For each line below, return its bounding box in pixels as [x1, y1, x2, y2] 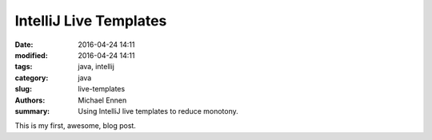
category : [14, 72, 49, 83]
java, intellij [78, 62, 115, 72]
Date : [14, 40, 34, 49]
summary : [14, 106, 50, 115]
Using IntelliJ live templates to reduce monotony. [78, 106, 239, 115]
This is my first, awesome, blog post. [14, 121, 136, 130]
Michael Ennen [78, 95, 127, 105]
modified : [14, 50, 48, 60]
